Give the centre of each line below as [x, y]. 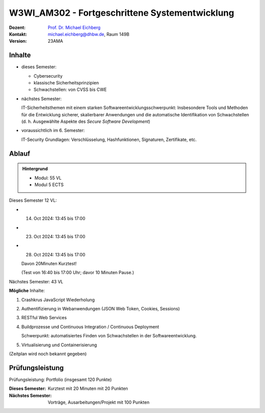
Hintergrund [35, 169]
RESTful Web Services [44, 318]
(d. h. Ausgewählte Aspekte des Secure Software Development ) [86, 121]
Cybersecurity [48, 76]
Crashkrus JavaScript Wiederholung [58, 300]
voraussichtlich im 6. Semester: [53, 131]
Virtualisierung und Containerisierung [59, 345]
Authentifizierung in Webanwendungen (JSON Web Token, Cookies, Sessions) [101, 309]
